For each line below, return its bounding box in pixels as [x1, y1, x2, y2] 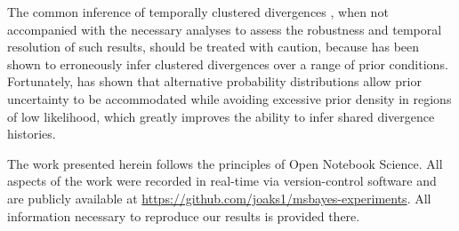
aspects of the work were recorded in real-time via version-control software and [7, 171, 437, 190]
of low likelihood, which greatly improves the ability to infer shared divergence [7, 107, 435, 125]
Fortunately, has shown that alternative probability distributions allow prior [7, 72, 422, 91]
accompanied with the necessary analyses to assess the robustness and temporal [7, 20, 442, 38]
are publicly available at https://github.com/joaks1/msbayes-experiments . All [7, 188, 431, 207]
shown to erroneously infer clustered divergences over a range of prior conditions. [7, 54, 448, 73]
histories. [7, 124, 56, 143]
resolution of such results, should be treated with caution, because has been [7, 37, 420, 56]
